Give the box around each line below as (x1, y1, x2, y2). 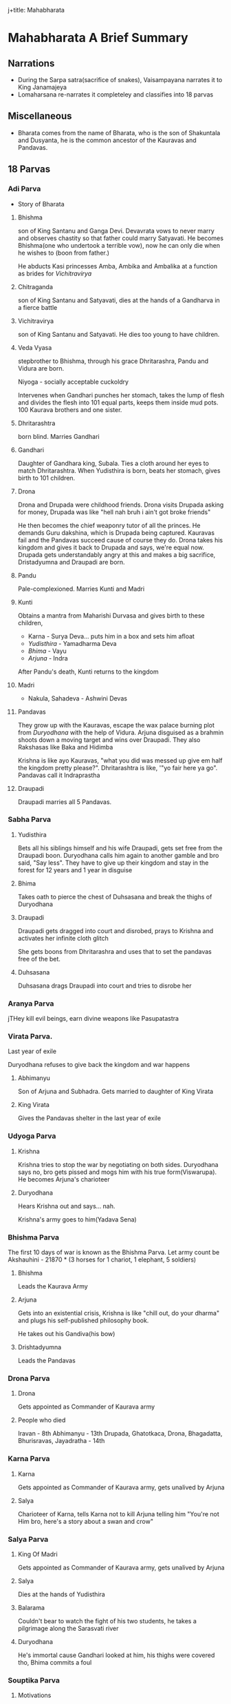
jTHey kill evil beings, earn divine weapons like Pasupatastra (8, 1015, 179, 1023)
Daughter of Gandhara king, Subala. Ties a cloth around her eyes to (17, 459, 209, 467)
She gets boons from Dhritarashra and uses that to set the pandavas (17, 947, 212, 955)
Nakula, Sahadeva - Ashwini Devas (27, 694, 128, 703)
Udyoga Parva (8, 1131, 56, 1141)
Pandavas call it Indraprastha (17, 771, 100, 779)
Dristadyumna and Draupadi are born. (17, 558, 126, 566)
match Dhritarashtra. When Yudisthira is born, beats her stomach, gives (17, 466, 221, 475)
